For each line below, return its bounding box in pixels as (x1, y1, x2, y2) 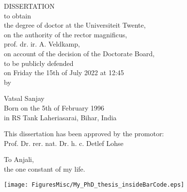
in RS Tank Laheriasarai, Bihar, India (4, 112, 117, 122)
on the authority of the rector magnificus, (4, 29, 127, 39)
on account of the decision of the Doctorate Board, (4, 48, 155, 58)
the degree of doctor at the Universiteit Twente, (4, 20, 146, 30)
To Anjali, (4, 154, 34, 164)
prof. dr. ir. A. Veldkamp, (4, 39, 80, 49)
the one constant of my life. (4, 163, 85, 174)
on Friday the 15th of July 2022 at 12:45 (4, 67, 124, 78)
